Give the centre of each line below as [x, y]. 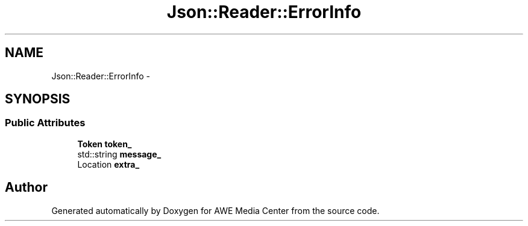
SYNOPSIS [38, 99]
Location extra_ [108, 164]
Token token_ [105, 144]
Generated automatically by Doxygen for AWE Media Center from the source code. [215, 210]
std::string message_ [119, 154]
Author [26, 188]
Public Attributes [45, 123]
